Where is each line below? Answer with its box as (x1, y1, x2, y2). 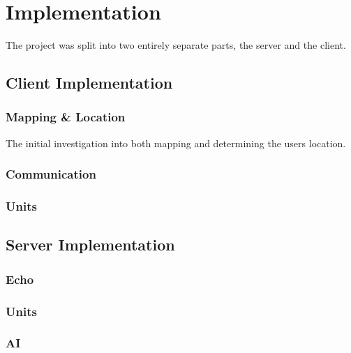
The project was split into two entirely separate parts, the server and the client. (6, 38, 346, 52)
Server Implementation (6, 234, 175, 255)
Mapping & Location (6, 108, 126, 126)
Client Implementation (6, 72, 173, 93)
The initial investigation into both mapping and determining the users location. (6, 135, 346, 150)
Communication (6, 165, 96, 183)
